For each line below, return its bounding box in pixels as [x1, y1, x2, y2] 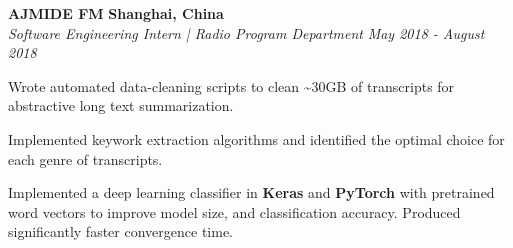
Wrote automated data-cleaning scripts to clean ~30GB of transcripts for [8, 75, 455, 96]
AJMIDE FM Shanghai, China [8, 3, 224, 23]
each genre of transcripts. [8, 148, 163, 169]
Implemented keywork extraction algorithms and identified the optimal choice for [8, 128, 505, 149]
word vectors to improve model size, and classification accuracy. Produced [8, 201, 461, 222]
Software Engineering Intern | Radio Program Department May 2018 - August [8, 22, 485, 43]
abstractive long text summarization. [8, 95, 234, 116]
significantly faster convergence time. [8, 221, 233, 242]
